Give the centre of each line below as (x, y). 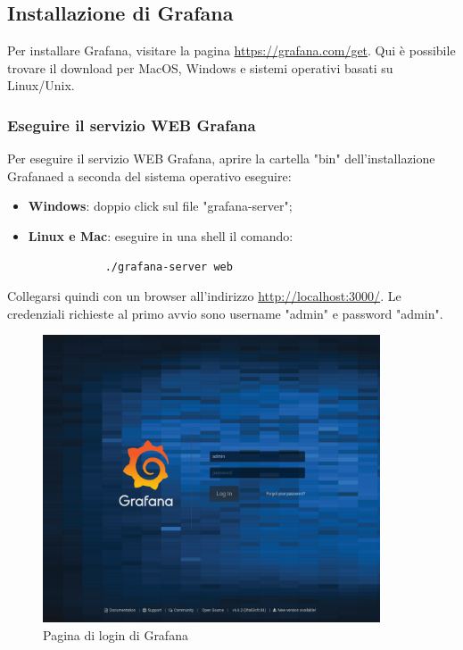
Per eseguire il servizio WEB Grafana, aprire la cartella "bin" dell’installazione (221, 158)
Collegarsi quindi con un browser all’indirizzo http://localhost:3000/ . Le (204, 296)
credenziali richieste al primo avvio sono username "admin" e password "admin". (225, 313)
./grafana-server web (169, 267)
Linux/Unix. (41, 85)
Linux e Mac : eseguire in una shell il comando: (161, 235)
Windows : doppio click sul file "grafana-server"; (160, 206)
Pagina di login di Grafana (116, 634)
